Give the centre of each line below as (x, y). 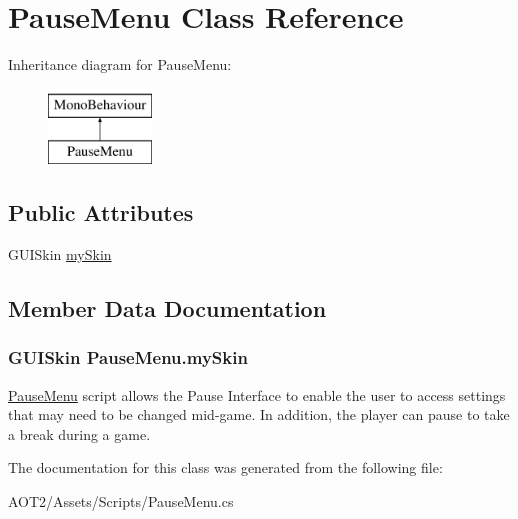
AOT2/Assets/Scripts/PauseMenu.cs (121, 501)
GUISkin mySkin (60, 254)
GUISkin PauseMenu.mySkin (128, 357)
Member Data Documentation (167, 308)
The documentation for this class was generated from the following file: (225, 467)
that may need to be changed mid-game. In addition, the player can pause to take (259, 414)
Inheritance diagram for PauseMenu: (120, 64)
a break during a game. (79, 433)
